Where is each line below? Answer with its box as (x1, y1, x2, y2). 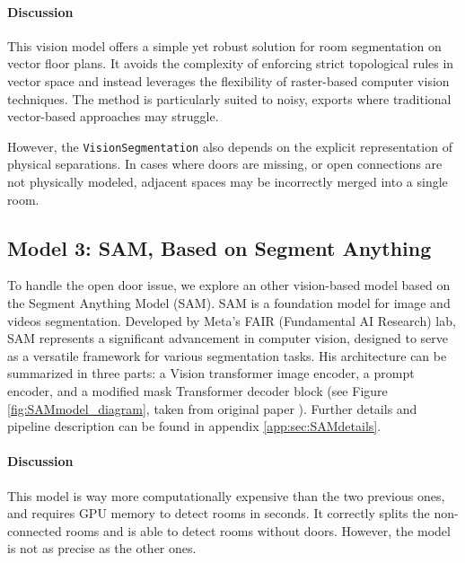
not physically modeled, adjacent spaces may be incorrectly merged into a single (7, 172, 448, 191)
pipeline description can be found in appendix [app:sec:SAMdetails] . (7, 417, 382, 435)
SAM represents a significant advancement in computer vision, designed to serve (7, 329, 448, 347)
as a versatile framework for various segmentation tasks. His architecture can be (7, 346, 447, 365)
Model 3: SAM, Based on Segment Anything (7, 233, 432, 261)
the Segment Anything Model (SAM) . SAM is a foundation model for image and (7, 294, 451, 312)
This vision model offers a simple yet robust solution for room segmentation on (7, 36, 442, 55)
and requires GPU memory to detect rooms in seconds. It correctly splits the (7, 504, 430, 523)
